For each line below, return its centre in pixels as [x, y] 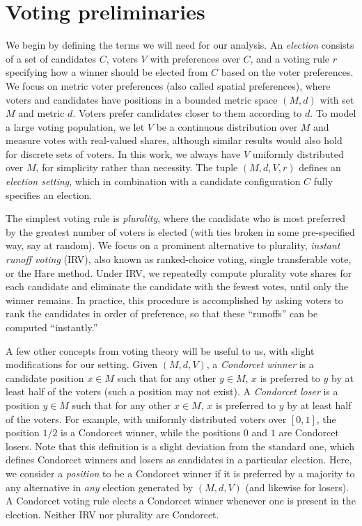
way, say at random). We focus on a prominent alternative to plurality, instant [173, 245]
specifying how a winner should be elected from [107, 72]
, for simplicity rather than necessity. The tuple [137, 167]
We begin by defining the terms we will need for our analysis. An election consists [180, 45]
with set [337, 99]
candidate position [45, 377]
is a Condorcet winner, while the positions [151, 432]
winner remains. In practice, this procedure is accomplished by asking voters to [174, 300]
